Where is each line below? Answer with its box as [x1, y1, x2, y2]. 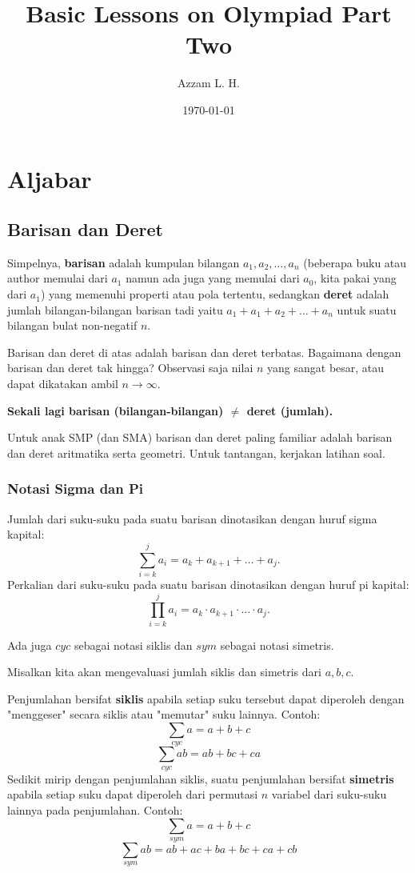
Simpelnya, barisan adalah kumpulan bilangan [7, 254, 240, 270]
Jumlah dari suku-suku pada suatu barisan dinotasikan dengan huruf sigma [7, 510, 377, 527]
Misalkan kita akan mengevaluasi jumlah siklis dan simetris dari [7, 663, 321, 680]
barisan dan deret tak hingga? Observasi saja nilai [7, 359, 253, 376]
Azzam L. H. [178, 74, 240, 91]
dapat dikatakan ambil [7, 375, 118, 392]
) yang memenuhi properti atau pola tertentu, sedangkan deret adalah [40, 286, 389, 302]
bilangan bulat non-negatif [7, 317, 138, 334]
